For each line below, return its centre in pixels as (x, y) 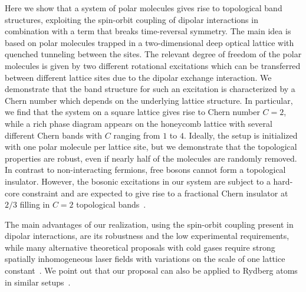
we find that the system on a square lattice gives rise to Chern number (132, 112)
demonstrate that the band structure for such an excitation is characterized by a (150, 89)
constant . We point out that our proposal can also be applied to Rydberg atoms (151, 270)
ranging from (137, 135)
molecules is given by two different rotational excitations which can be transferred (153, 65)
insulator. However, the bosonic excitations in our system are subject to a (138, 181)
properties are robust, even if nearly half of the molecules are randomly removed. (151, 158)
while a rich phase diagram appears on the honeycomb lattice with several (139, 123)
